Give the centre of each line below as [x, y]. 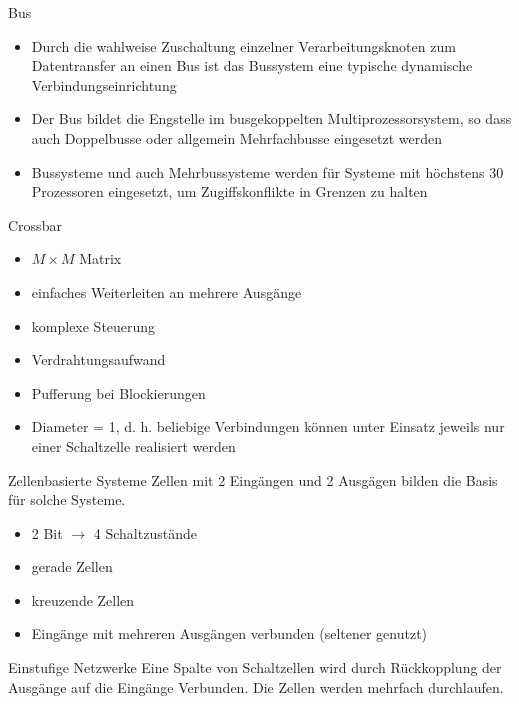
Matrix [100, 258]
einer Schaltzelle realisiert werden [133, 445]
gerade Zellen [72, 566]
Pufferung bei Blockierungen [118, 392]
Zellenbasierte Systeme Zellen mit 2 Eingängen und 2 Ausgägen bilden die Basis [253, 479]
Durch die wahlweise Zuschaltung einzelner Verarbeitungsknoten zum [243, 45]
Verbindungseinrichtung [104, 84]
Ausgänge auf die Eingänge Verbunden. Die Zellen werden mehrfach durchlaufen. [256, 686]
